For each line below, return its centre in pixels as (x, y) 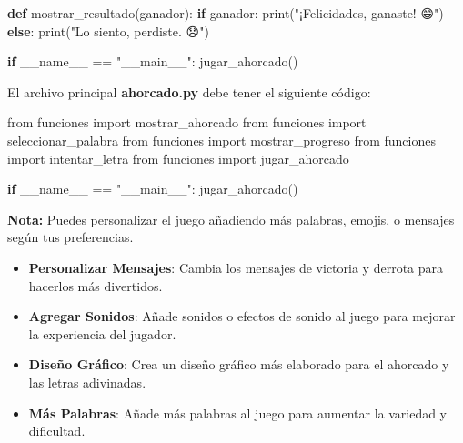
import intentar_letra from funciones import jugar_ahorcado (178, 158)
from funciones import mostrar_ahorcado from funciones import (187, 122)
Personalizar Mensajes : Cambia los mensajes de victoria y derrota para (236, 267)
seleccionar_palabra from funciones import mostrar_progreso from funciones (221, 140)
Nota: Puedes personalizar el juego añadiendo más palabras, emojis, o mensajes (231, 219)
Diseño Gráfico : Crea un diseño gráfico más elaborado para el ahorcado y (239, 364)
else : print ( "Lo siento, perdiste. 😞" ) (108, 30)
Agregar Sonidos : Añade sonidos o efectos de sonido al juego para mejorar (242, 316)
